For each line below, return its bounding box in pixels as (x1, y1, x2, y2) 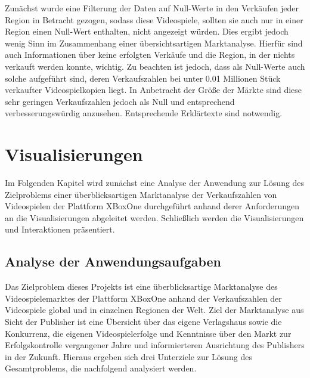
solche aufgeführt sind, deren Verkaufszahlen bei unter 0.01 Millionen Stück (5, 72, 281, 84)
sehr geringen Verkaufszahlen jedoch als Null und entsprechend (5, 95, 235, 107)
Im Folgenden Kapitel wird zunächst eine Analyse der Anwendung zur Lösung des (5, 176, 305, 189)
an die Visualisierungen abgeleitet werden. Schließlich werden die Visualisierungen (5, 211, 304, 224)
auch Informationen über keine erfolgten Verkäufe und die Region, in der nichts (5, 48, 295, 61)
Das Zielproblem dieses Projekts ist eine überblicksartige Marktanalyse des (5, 280, 278, 293)
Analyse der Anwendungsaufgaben (5, 252, 222, 271)
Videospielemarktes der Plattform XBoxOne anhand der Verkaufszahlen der (5, 292, 282, 304)
